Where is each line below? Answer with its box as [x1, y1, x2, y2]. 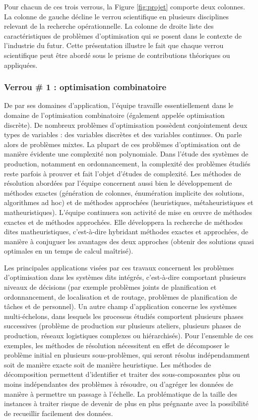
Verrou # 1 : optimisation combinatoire [4, 81, 167, 93]
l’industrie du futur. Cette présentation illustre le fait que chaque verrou [4, 40, 224, 51]
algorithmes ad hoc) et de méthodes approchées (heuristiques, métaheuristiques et [4, 197, 254, 208]
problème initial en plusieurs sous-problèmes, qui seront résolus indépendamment [4, 350, 250, 360]
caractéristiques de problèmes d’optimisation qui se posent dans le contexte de [4, 30, 242, 41]
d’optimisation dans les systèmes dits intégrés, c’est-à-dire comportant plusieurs [4, 272, 246, 282]
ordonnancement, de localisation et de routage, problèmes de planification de [4, 291, 238, 302]
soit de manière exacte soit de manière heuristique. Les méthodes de [4, 359, 211, 369]
